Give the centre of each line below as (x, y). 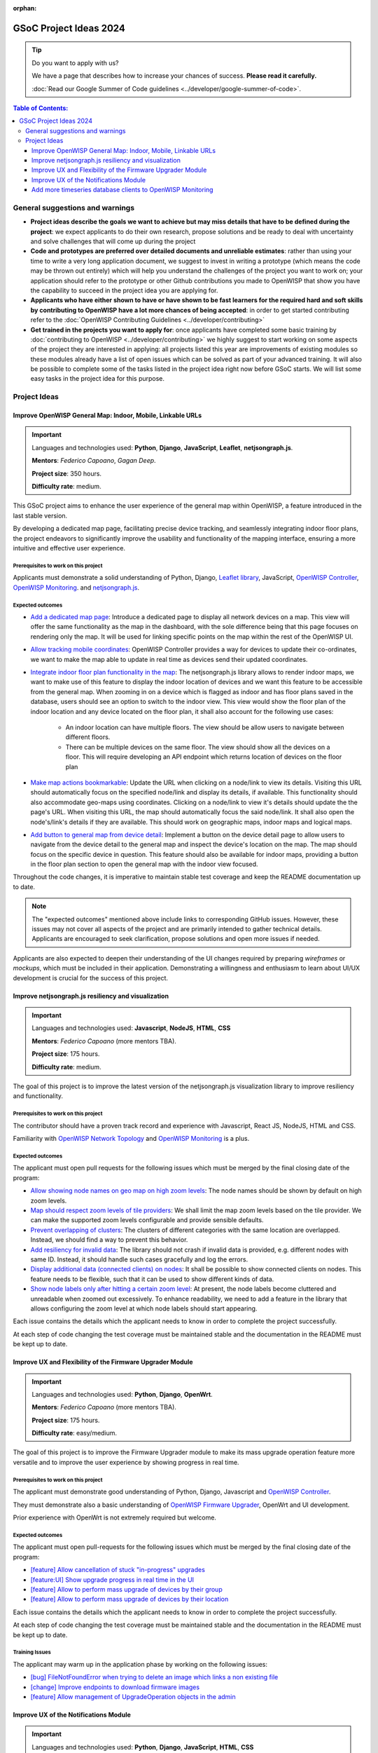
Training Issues (32, 1652)
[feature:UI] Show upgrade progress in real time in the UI (112, 1579)
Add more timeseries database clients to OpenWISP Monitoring (122, 190)
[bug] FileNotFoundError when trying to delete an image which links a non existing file (154, 1677)
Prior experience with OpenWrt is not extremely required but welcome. (115, 1517)
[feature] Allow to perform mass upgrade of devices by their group (127, 1589)
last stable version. (40, 515)
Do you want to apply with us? (75, 62)
